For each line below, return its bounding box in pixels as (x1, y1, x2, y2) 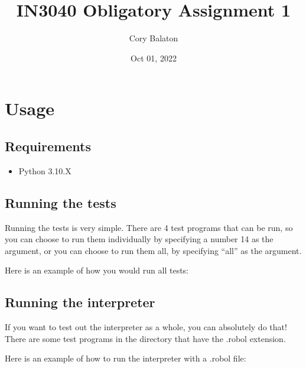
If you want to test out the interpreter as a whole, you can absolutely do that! (5, 321, 287, 333)
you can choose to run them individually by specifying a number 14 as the (5, 233, 274, 245)
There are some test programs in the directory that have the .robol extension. (5, 332, 286, 344)
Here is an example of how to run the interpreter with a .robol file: (5, 352, 246, 364)
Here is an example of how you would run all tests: (5, 264, 189, 276)
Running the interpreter (5, 293, 155, 311)
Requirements (5, 136, 91, 155)
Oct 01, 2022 (131, 51, 177, 64)
